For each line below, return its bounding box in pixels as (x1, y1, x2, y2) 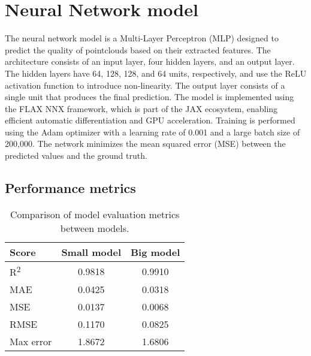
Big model (131, 245, 180, 259)
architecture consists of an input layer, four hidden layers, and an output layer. (5, 55, 295, 68)
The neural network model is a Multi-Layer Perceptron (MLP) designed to (5, 32, 279, 44)
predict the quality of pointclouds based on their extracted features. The (5, 43, 271, 56)
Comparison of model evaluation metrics (10, 207, 180, 221)
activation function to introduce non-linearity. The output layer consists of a (5, 79, 285, 91)
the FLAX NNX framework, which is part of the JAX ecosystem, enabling (5, 102, 278, 114)
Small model (61, 245, 122, 259)
